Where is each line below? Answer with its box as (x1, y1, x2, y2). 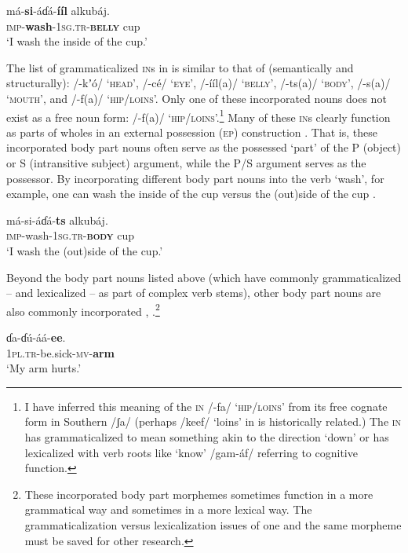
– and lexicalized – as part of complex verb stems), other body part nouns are (6, 284, 381, 301)
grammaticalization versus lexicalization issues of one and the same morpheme (24, 516, 402, 533)
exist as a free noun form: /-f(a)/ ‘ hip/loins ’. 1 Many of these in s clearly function (6, 106, 391, 125)
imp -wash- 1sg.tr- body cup (6, 227, 134, 244)
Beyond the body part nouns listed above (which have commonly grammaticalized (6, 269, 402, 285)
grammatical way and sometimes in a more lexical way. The (24, 501, 312, 518)
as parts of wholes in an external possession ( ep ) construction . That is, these (6, 123, 377, 140)
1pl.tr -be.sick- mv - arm (6, 344, 115, 361)
